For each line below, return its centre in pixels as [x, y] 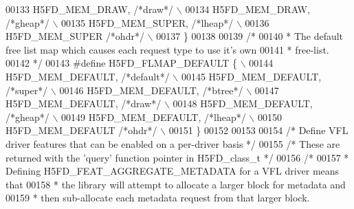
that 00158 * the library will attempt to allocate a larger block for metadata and [176, 184]
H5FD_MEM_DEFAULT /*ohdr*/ [81, 130]
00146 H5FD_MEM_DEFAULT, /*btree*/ [151, 90]
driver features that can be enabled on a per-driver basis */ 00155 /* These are [173, 143]
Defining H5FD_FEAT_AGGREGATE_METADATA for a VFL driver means [173, 171]
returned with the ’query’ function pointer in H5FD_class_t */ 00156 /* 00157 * [177, 157]
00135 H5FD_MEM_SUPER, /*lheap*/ [147, 22]
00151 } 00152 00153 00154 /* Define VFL [258, 130]
